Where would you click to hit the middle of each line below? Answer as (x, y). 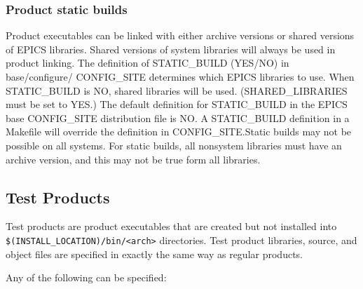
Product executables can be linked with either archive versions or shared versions (180, 35)
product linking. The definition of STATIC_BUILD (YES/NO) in (148, 63)
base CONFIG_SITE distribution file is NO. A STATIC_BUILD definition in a (178, 117)
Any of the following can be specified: (86, 277)
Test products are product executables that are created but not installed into (171, 226)
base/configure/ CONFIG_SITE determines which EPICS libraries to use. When (180, 76)
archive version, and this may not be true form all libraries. (133, 159)
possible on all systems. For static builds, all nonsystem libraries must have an (174, 145)
